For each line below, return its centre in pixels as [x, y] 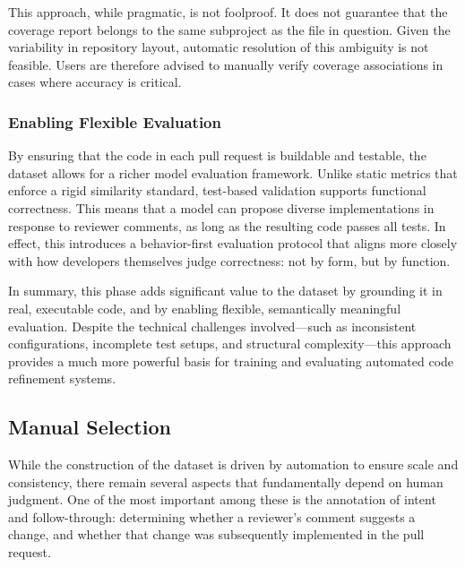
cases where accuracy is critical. [95, 82]
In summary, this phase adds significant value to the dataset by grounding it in [225, 291]
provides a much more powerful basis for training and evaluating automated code [231, 361]
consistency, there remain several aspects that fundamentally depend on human [226, 481]
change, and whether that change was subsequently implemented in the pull [216, 534]
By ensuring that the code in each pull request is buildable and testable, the [217, 155]
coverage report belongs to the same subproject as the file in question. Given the [229, 29]
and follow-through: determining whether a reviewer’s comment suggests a [212, 516]
